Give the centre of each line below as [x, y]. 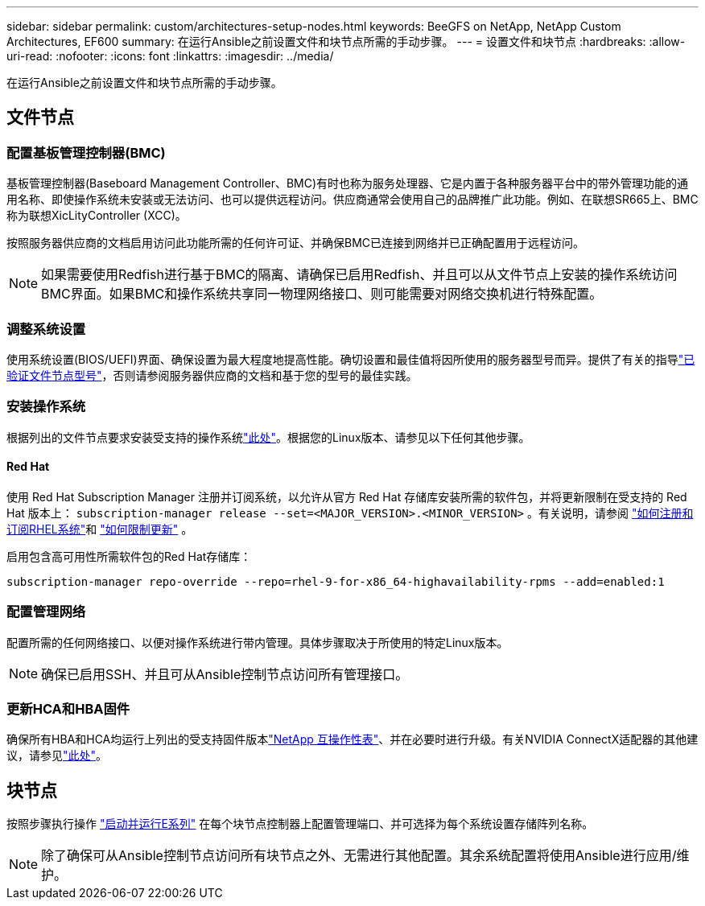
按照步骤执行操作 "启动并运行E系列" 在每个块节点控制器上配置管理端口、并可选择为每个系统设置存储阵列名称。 [300, 824]
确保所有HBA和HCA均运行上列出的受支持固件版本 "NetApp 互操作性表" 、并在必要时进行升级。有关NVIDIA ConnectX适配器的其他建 [352, 739]
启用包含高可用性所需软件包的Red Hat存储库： [129, 556]
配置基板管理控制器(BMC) [86, 152]
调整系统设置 [46, 329]
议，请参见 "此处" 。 [57, 756]
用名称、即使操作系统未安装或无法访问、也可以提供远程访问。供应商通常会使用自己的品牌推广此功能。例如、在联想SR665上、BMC [352, 200]
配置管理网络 [46, 612]
